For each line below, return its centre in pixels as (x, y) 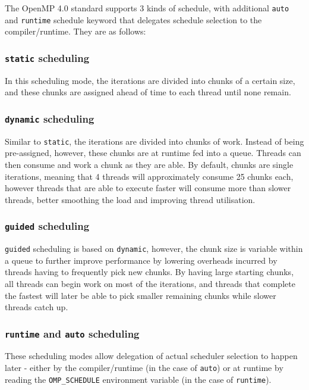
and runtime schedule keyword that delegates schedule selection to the (133, 19)
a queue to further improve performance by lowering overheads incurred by (141, 260)
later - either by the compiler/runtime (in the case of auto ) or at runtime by (144, 368)
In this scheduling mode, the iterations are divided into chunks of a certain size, (150, 80)
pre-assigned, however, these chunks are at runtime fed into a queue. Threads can (153, 153)
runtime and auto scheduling (72, 333)
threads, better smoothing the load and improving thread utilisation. (130, 199)
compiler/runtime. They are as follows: (75, 31)
